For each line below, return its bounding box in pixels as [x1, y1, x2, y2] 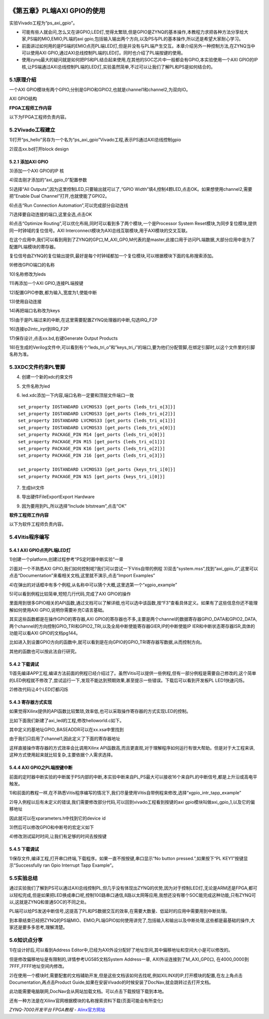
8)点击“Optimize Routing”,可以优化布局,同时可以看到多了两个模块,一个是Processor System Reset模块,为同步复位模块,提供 [9, 221, 257, 227]
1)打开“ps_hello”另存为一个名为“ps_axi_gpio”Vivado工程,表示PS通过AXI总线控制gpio [9, 137, 181, 143]
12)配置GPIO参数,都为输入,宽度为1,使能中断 [9, 289, 97, 295]
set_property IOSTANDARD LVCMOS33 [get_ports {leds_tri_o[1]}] [18, 418, 176, 423]
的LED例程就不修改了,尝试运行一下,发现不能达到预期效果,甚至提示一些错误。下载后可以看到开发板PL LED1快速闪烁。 [9, 677, 248, 683]
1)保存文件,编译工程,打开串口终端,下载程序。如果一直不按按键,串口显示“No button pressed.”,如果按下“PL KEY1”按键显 [9, 855, 248, 861]
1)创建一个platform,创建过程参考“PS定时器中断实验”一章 [9, 556, 124, 562]
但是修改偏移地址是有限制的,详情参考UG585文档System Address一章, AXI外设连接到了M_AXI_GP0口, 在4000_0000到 [9, 956, 249, 962]
